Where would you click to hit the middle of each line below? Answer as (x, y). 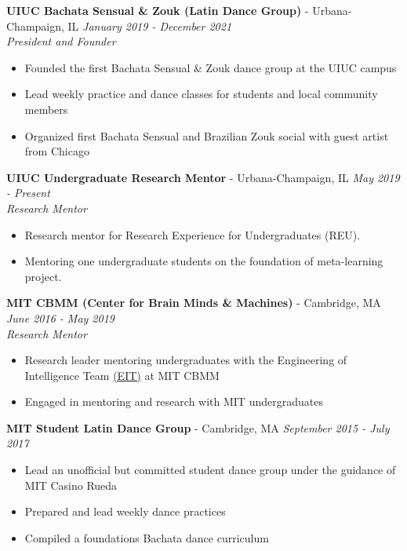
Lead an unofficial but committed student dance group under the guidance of (210, 470)
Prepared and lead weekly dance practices (125, 511)
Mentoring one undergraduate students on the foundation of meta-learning (204, 261)
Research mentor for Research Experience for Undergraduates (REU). (193, 234)
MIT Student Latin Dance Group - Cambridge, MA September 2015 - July (198, 427)
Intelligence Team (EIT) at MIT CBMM (122, 375)
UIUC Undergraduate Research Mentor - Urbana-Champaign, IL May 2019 (203, 177)
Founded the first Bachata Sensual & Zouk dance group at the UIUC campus (211, 67)
